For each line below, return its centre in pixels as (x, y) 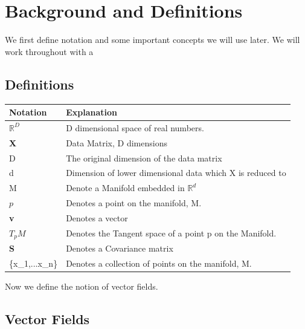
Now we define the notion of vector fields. (82, 286)
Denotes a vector (97, 217)
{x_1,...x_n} (34, 263)
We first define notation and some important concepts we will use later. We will (152, 40)
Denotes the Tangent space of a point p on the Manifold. (171, 233)
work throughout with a (49, 51)
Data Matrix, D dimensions (117, 142)
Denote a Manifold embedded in (125, 188)
